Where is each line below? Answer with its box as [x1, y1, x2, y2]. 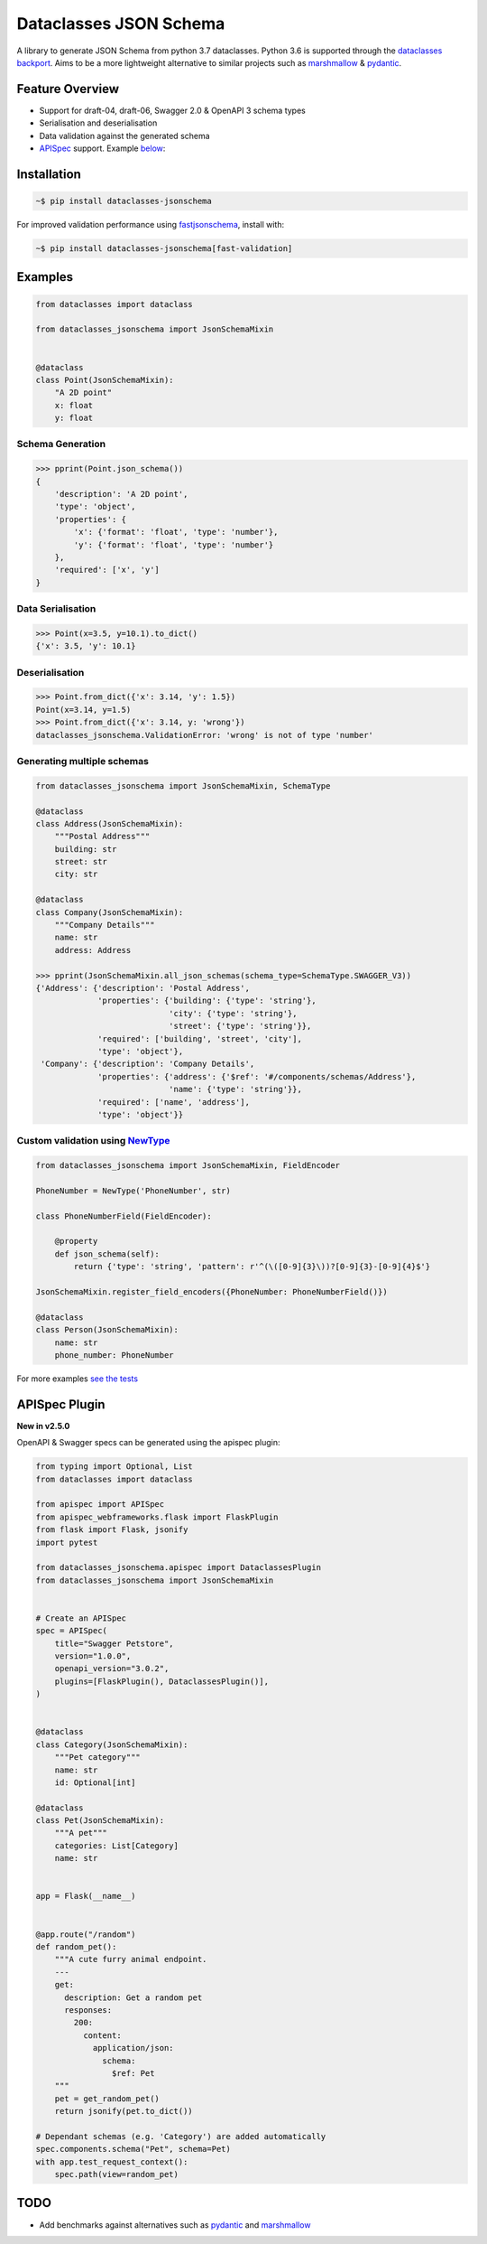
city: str [54, 869, 98, 880]
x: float [54, 400, 94, 410]
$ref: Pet [111, 2068, 155, 2078]
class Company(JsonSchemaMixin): [35, 907, 184, 917]
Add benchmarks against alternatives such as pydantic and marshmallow [39, 2219, 311, 2230]
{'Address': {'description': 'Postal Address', [35, 983, 250, 993]
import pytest [35, 1537, 98, 1547]
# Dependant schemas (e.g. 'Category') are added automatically [35, 2131, 326, 2141]
